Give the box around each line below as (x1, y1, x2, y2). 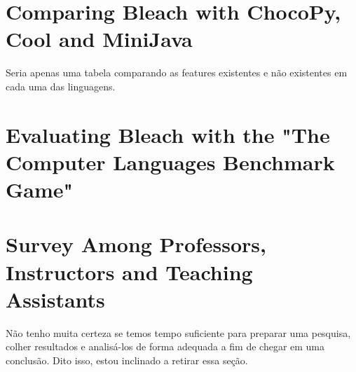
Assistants (6, 284, 105, 313)
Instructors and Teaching (6, 257, 253, 286)
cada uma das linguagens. (6, 78, 116, 93)
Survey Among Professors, (6, 230, 267, 259)
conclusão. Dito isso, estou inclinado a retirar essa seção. (6, 352, 248, 367)
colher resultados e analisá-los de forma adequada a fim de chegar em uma (6, 339, 325, 354)
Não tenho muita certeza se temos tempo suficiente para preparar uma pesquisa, (6, 325, 351, 340)
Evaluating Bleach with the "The (6, 120, 330, 149)
